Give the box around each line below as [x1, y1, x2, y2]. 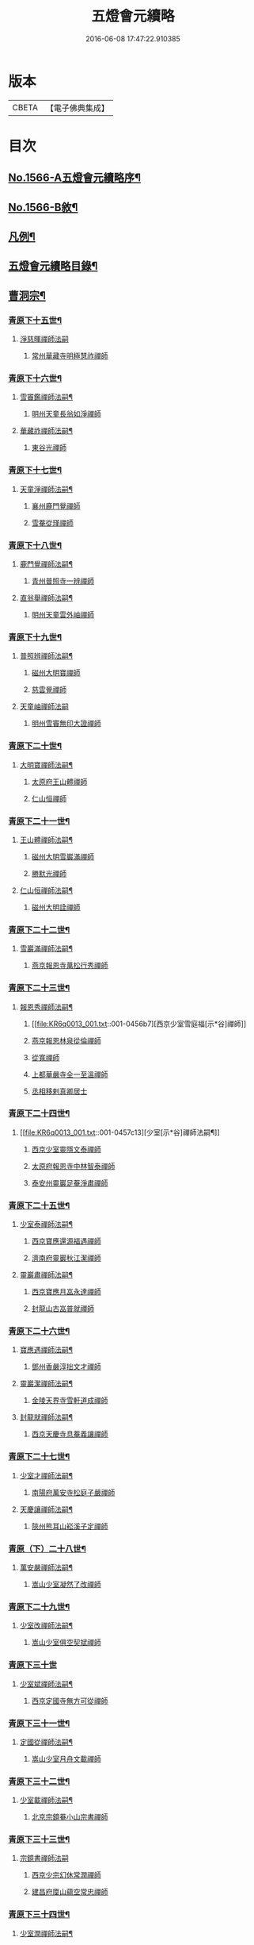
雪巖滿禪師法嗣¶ [19, 944, 74, 953]
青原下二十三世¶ [8, 982, 70, 994]
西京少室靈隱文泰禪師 [31, 1144, 101, 1154]
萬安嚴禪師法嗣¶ [19, 1563, 74, 1572]
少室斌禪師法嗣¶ [19, 1679, 74, 1689]
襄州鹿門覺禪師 [31, 501, 81, 510]
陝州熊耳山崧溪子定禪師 [31, 1521, 108, 1531]
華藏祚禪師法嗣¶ [19, 426, 74, 436]
